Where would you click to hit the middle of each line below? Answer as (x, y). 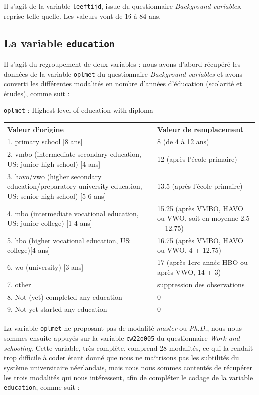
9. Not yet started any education (57, 309)
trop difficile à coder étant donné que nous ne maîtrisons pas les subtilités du (122, 357)
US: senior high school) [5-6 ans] (57, 196)
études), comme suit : (37, 93)
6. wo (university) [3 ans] (46, 267)
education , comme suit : (42, 387)
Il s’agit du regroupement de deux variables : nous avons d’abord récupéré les (122, 64)
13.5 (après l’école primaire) (200, 186)
